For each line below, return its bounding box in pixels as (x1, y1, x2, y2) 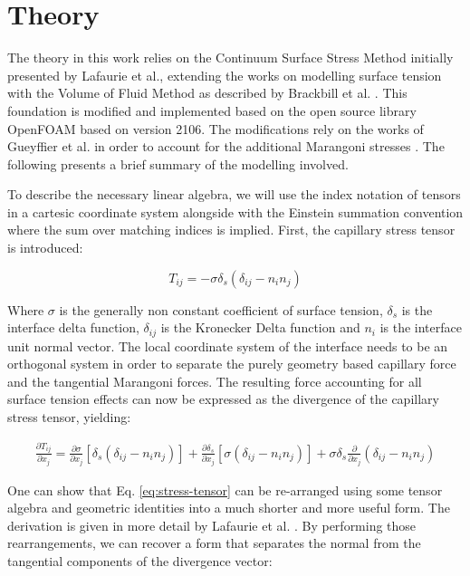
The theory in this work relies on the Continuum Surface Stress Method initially (7, 48, 454, 67)
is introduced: (7, 238, 83, 257)
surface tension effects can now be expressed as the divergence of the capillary (7, 389, 439, 408)
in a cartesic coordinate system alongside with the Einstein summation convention (7, 202, 464, 221)
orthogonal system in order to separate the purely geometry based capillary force (7, 354, 456, 373)
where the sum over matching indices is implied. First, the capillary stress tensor (7, 220, 456, 239)
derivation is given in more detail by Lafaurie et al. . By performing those (7, 515, 417, 534)
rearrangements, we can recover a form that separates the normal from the (7, 533, 421, 552)
